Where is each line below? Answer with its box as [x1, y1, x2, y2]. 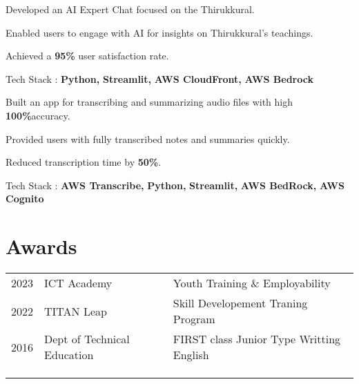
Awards [6, 232, 77, 260]
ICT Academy [44, 275, 113, 291]
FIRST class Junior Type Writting [173, 331, 341, 347]
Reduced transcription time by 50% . [6, 155, 162, 169]
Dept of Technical [44, 331, 130, 347]
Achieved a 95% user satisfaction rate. [6, 48, 169, 63]
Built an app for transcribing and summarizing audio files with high [6, 95, 293, 109]
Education [44, 347, 94, 363]
